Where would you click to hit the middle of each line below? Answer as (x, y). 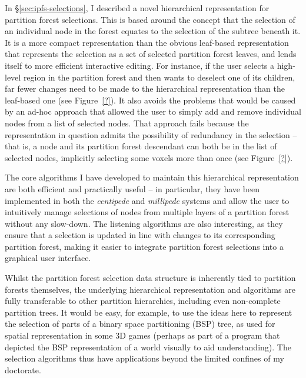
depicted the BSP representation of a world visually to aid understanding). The (148, 347)
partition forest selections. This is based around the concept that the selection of (150, 19)
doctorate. (23, 369)
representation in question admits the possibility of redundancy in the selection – (151, 134)
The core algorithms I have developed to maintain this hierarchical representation (152, 177)
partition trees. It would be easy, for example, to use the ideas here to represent (149, 312)
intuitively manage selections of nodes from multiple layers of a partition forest (147, 212)
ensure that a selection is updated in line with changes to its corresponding (140, 235)
